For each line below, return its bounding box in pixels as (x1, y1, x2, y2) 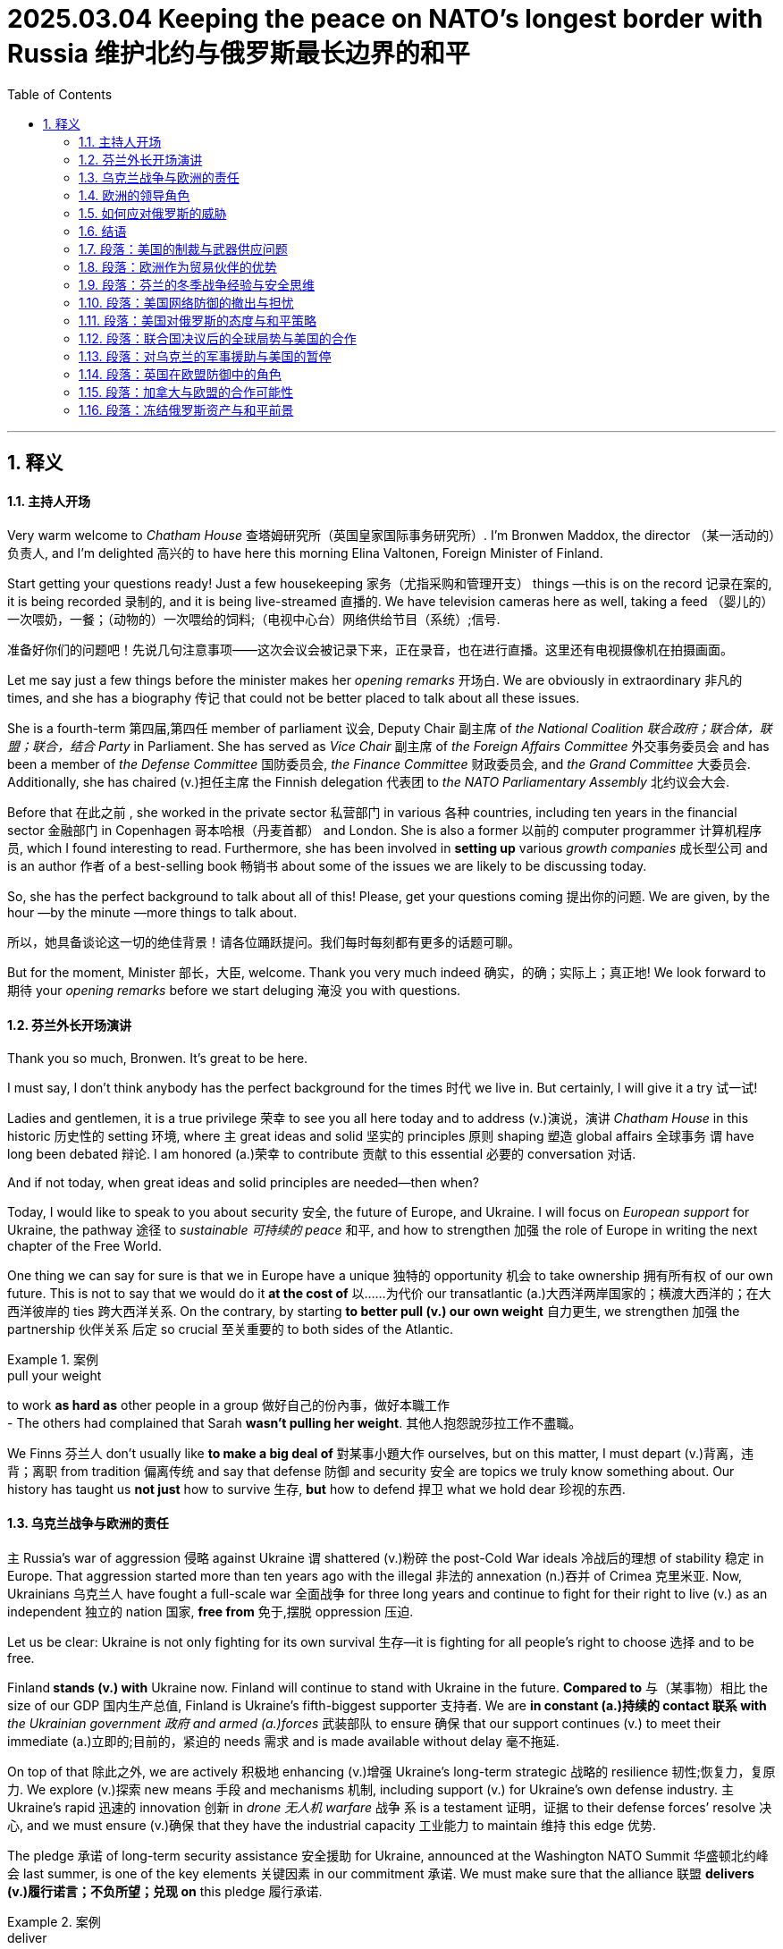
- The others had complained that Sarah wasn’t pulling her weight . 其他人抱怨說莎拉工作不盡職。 (7, 1414, 582, 1430)
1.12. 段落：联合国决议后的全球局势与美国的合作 (79, 330, 357, 346)
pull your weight (7, 1367, 102, 1383)
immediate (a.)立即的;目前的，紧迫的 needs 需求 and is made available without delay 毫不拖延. (7, 1733, 560, 1749)
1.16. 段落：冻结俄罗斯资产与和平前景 (79, 401, 294, 418)
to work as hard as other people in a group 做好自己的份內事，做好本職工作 (7, 1396, 450, 1413)
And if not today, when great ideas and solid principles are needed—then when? (7, 1174, 479, 1190)
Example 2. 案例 (7, 1913, 101, 1929)
